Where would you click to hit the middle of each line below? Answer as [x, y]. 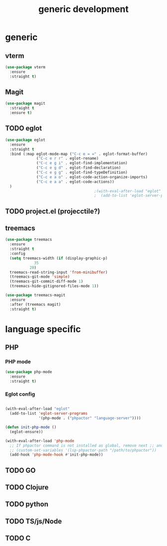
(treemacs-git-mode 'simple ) [40, 277]
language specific [43, 329]
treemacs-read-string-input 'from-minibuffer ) [59, 272]
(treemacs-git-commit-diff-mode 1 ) [46, 281]
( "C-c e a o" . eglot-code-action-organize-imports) [92, 177]
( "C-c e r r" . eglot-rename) [68, 158]
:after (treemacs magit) [35, 304]
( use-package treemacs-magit [35, 295]
